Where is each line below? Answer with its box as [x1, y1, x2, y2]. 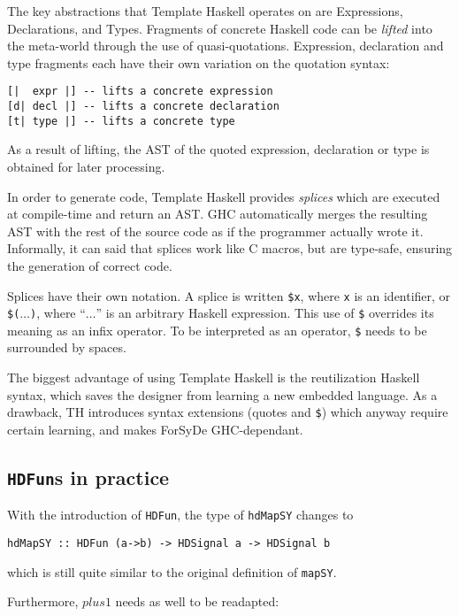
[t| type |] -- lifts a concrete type [7, 114, 235, 127]
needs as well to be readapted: [115, 592, 279, 611]
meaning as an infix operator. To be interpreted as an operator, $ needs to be [7, 320, 427, 339]
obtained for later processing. [7, 157, 165, 175]
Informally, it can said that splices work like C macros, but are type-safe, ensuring [7, 239, 453, 258]
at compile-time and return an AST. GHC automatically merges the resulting [7, 204, 428, 223]
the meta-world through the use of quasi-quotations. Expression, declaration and [7, 36, 444, 55]
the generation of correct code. [7, 256, 172, 274]
